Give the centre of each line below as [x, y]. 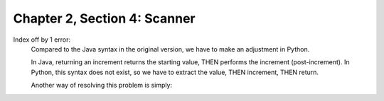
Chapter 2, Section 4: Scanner [104, 18]
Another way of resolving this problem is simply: [102, 85]
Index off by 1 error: [42, 40]
